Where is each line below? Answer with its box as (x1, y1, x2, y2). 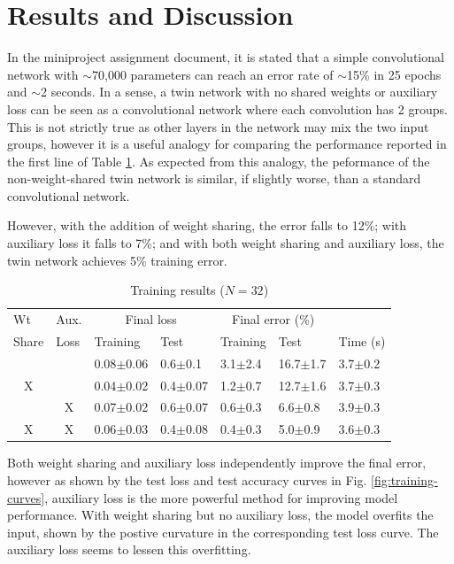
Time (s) (338, 331, 386, 350)
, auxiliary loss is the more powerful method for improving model (44, 488, 398, 506)
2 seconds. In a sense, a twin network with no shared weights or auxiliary (41, 82, 438, 101)
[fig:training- (371, 471, 438, 489)
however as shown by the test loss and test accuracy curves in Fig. (7, 471, 367, 489)
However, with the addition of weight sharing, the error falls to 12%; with (7, 216, 407, 235)
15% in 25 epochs (347, 65, 442, 83)
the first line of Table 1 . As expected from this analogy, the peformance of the (7, 151, 430, 170)
